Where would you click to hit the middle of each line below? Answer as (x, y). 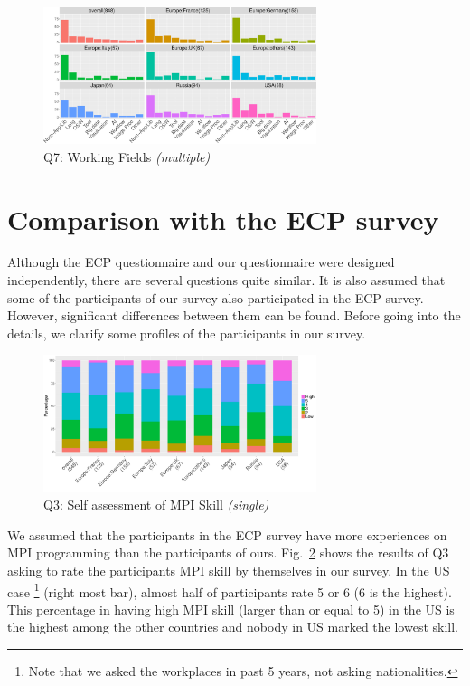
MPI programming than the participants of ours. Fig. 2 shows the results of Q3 (228, 553)
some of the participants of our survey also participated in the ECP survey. (216, 297)
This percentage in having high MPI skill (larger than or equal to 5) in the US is (231, 609)
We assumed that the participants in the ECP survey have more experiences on (227, 534)
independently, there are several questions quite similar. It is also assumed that (226, 280)
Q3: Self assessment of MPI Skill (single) (156, 505)
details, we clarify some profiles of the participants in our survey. (187, 333)
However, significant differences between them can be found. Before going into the (234, 315)
